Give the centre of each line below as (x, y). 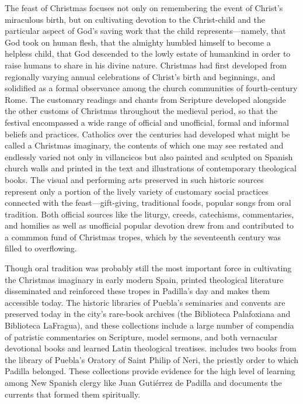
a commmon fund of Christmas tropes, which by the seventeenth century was (143, 236)
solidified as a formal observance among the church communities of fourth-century (151, 88)
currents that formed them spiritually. (73, 394)
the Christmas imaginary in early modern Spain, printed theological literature (144, 279)
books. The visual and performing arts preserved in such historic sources (134, 179)
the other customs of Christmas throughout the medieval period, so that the (141, 111)
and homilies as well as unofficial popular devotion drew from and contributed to (149, 225)
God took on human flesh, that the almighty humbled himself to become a (138, 42)
